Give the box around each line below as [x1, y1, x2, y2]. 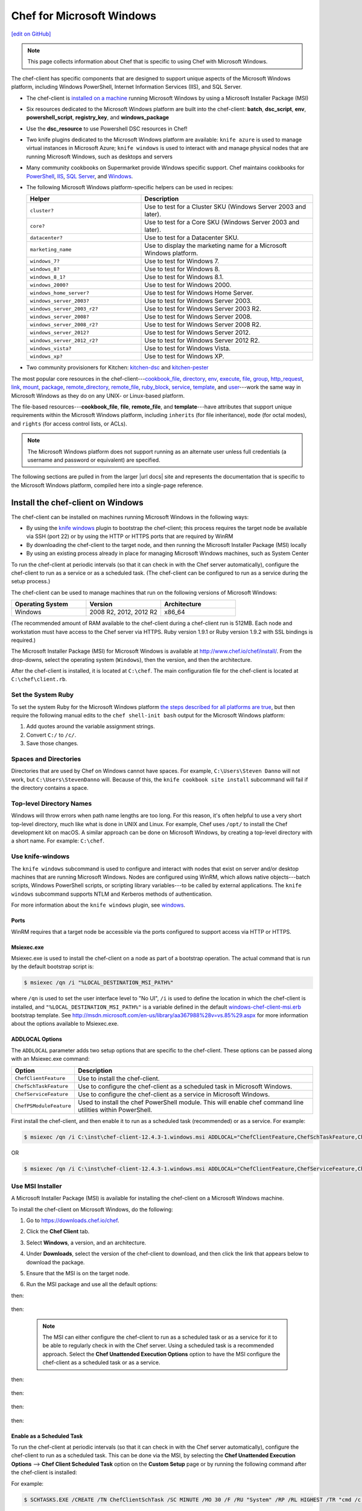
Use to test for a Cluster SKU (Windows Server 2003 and [144, 202, 306, 211]
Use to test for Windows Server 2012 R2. [144, 336, 260, 345]
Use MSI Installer [11, 1182, 62, 1190]
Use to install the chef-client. [77, 1074, 160, 1082]
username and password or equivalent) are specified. [27, 456, 160, 464]
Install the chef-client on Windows [11, 497, 144, 508]
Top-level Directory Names [11, 799, 92, 807]
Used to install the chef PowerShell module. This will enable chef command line [77, 1098, 304, 1106]
